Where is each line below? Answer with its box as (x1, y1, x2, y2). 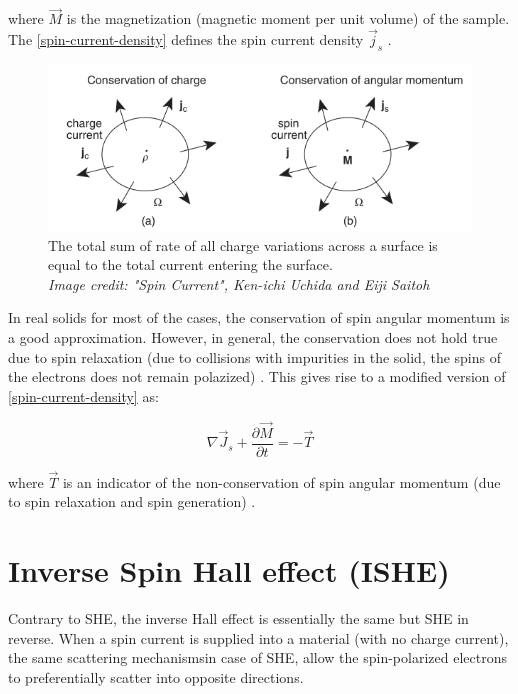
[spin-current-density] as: (8, 385, 159, 406)
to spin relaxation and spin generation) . (8, 491, 256, 512)
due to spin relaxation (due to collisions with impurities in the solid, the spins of (8, 346, 501, 367)
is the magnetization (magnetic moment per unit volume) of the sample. (66, 8, 510, 29)
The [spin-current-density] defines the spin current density (8, 29, 364, 50)
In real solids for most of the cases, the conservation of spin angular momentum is (8, 307, 510, 328)
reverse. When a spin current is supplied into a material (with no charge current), (8, 627, 509, 648)
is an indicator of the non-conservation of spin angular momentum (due (62, 471, 501, 492)
